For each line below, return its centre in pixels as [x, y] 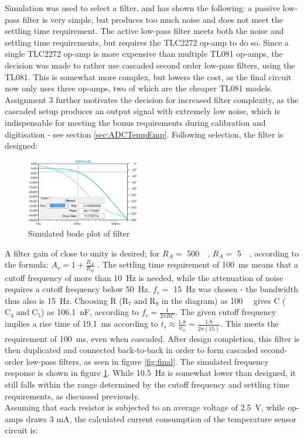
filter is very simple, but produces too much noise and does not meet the [153, 19]
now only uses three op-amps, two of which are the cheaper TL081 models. [139, 88]
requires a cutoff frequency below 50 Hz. [78, 289]
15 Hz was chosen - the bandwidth [236, 289]
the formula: [27, 264]
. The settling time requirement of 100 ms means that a [198, 264]
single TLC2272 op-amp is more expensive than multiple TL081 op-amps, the [144, 54]
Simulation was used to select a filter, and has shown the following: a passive [142, 8]
